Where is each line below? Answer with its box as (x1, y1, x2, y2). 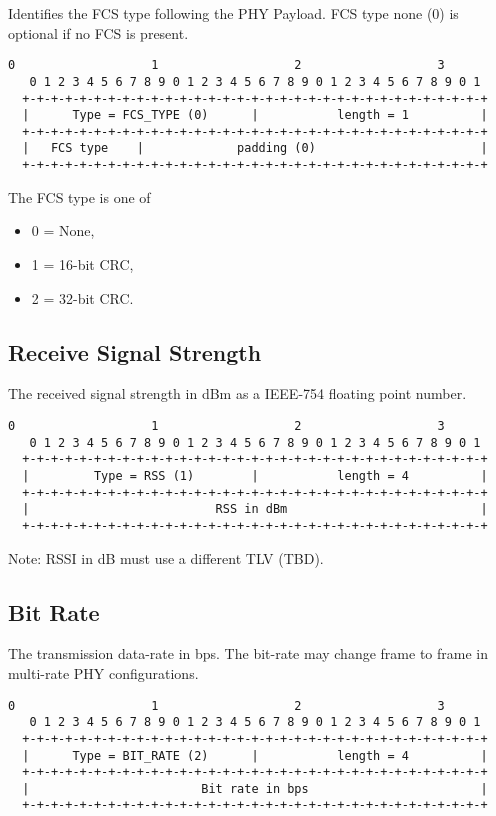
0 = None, (31, 220, 95, 241)
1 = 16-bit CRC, (31, 253, 134, 274)
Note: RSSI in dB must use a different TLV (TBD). (8, 547, 324, 568)
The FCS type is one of (8, 186, 151, 207)
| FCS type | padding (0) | (22, 141, 488, 156)
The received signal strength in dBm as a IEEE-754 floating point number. (8, 383, 467, 404)
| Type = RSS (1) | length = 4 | (22, 468, 488, 483)
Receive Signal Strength (8, 336, 262, 367)
